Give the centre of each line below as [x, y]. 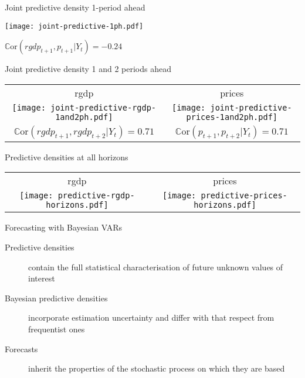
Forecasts [21, 348]
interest [42, 278]
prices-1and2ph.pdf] [232, 117]
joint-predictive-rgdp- [104, 107]
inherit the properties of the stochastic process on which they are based [157, 368]
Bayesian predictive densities [56, 298]
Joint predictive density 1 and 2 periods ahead [88, 69]
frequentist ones [57, 329]
